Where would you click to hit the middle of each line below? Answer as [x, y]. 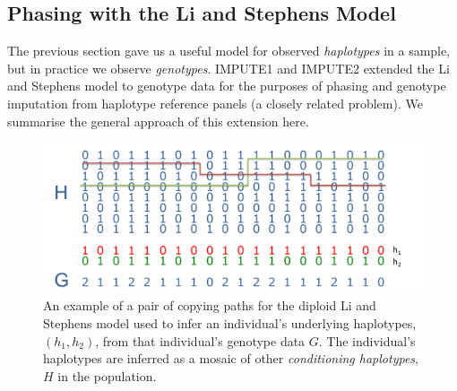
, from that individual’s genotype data [200, 340]
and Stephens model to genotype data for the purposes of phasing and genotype [227, 86]
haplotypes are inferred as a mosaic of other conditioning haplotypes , [231, 358]
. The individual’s [367, 340]
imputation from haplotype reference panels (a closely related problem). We [215, 103]
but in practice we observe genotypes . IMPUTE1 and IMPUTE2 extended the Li [228, 68]
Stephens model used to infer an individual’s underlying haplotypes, [230, 323]
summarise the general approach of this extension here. [158, 121]
